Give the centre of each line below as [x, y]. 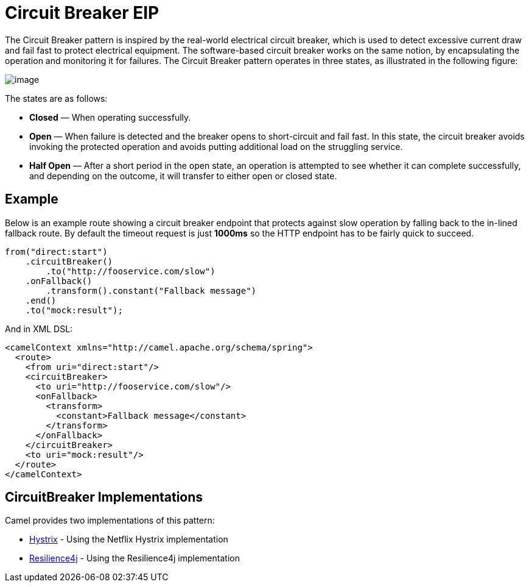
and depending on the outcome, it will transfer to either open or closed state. [183, 176]
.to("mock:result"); [74, 310]
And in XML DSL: [39, 329]
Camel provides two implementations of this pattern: [110, 521]
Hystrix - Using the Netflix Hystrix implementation [129, 539]
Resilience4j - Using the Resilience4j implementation [135, 558]
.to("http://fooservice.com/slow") [131, 271]
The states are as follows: [56, 98]
